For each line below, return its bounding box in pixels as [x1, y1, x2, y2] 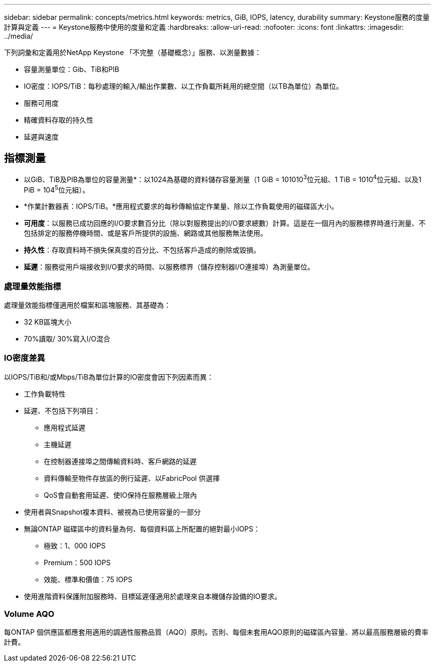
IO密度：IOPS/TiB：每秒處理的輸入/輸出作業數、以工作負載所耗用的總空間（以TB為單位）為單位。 [24, 82, 343, 90]
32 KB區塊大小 [24, 317, 72, 326]
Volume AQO [4, 609, 55, 619]
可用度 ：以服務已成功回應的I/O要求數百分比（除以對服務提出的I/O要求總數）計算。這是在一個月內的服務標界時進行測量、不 [24, 219, 426, 228]
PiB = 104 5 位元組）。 [24, 184, 90, 194]
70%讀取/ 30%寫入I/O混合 [24, 334, 111, 343]
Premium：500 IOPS [44, 558, 111, 567]
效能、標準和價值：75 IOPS [44, 575, 133, 584]
